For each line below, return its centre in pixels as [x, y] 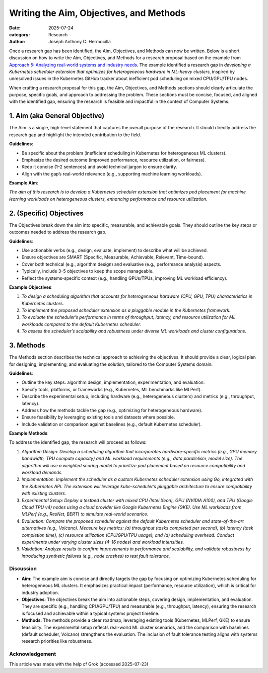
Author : [17, 42]
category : [20, 34]
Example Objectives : [31, 287]
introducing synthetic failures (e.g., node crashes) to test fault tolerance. [96, 556]
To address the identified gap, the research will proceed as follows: [78, 442]
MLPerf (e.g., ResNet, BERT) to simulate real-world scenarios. [85, 514]
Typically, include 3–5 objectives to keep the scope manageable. [88, 271]
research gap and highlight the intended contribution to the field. [75, 135]
